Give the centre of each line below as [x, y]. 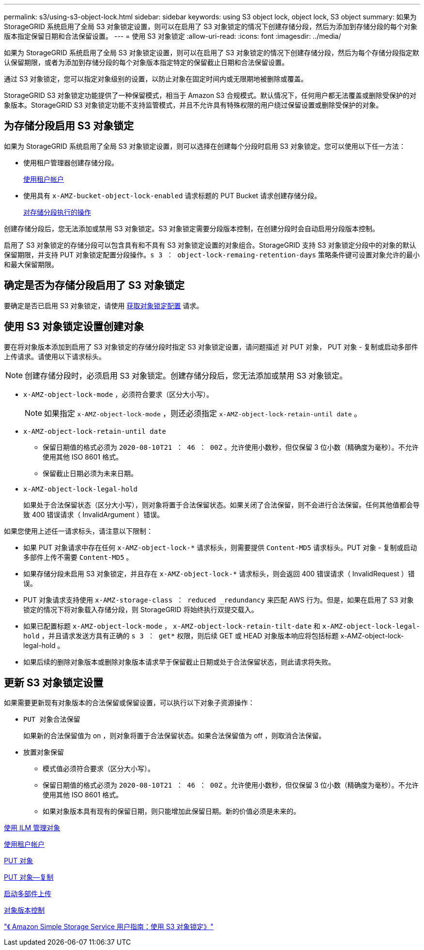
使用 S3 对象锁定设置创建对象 [74, 327]
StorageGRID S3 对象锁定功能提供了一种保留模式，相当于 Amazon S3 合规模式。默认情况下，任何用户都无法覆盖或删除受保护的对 [210, 95]
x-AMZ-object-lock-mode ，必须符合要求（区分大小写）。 [118, 394]
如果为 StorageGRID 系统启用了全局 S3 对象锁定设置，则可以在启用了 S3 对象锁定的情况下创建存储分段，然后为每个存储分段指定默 [212, 53]
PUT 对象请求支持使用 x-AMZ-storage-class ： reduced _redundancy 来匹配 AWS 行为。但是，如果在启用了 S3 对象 [219, 600]
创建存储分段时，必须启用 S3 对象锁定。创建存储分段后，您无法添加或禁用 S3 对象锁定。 [186, 375]
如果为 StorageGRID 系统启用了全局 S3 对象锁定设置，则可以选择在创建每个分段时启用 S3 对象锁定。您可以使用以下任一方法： [205, 146]
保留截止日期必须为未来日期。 [90, 473]
